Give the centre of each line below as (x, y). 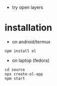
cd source (15, 70)
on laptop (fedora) (30, 60)
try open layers (27, 7)
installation (28, 28)
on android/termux (31, 41)
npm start (15, 78)
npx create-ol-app (24, 74)
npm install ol (20, 51)
